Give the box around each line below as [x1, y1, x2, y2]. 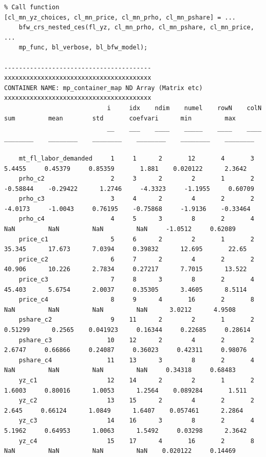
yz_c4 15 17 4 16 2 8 [18, 437, 254, 445]
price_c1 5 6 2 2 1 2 [18, 235, 254, 243]
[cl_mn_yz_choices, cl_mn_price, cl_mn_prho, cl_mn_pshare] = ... [4, 13, 236, 21]
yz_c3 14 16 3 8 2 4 [18, 417, 254, 425]
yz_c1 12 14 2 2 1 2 [18, 376, 254, 384]
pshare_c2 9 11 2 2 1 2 [18, 316, 254, 324]
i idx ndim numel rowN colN [107, 104, 262, 112]
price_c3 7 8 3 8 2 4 [18, 276, 254, 284]
